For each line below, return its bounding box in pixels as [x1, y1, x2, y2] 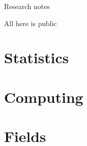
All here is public [4, 18, 57, 28]
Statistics [4, 47, 69, 68]
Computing [4, 86, 83, 107]
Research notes [4, 1, 50, 11]
